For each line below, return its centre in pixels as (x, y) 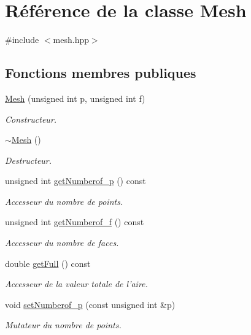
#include (22, 40)
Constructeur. (31, 119)
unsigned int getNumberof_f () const (75, 222)
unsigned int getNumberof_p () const (75, 181)
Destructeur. (29, 160)
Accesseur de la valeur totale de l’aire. (76, 284)
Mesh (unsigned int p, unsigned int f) (75, 98)
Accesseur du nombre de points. (64, 201)
